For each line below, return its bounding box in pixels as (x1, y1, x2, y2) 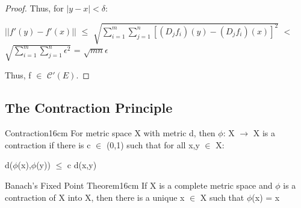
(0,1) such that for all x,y (106, 138, 200, 151)
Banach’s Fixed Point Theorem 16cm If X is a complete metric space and (5, 178, 273, 191)
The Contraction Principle (5, 98, 173, 117)
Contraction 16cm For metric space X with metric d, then (5, 127, 216, 139)
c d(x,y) (67, 159, 97, 171)
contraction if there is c (5, 138, 91, 151)
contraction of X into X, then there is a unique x (5, 191, 185, 203)
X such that (200, 191, 244, 203)
